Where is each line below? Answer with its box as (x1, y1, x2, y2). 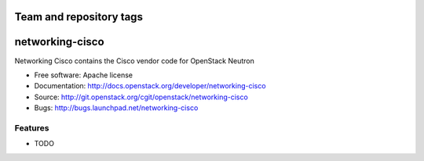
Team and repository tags (14, 10, 143, 23)
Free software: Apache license (34, 70, 133, 80)
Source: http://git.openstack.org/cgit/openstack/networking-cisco (34, 92, 249, 102)
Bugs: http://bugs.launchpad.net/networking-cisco (34, 103, 199, 113)
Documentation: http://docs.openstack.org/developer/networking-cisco (34, 81, 266, 91)
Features (14, 122, 49, 133)
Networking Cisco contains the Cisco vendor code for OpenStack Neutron (14, 55, 254, 66)
